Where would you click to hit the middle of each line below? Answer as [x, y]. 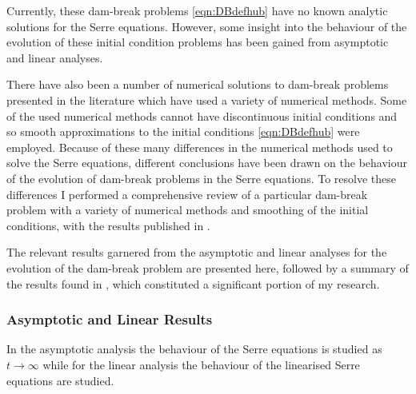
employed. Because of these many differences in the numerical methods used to [200, 147]
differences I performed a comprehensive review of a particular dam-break [187, 194]
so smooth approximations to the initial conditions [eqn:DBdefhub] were [183, 131]
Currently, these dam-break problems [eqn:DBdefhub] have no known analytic [197, 10]
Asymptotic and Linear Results [110, 319]
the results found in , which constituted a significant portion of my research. [193, 283]
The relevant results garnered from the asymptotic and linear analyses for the [197, 252]
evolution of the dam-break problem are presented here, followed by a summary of [208, 267]
